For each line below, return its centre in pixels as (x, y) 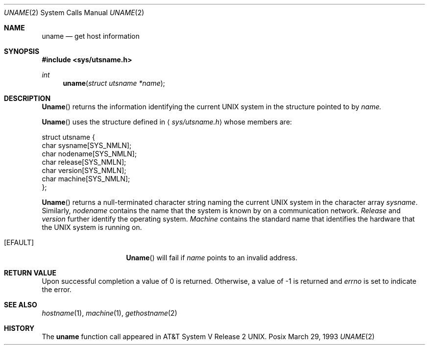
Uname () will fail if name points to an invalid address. (212, 258)
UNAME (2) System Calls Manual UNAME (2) (74, 12)
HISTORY (19, 328)
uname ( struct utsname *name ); (114, 83)
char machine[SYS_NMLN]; (86, 179)
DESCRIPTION (27, 98)
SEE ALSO (21, 305)
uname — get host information (91, 36)
